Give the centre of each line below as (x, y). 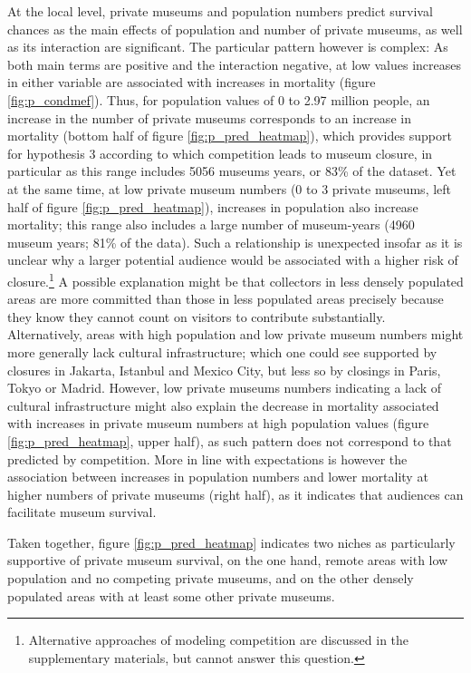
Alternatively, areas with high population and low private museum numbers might (235, 334)
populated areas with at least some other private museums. (171, 595)
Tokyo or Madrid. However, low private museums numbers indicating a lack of (225, 388)
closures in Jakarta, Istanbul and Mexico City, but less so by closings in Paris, (224, 370)
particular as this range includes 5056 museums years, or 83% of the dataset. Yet (232, 171)
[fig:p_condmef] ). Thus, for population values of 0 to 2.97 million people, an (219, 99)
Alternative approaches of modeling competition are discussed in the (219, 640)
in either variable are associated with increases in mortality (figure (192, 82)
